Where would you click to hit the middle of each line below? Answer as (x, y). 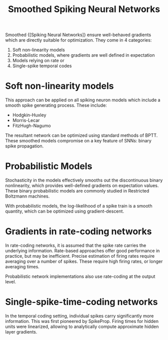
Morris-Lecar (26, 120)
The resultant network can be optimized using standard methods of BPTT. (81, 135)
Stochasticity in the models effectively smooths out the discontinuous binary (84, 180)
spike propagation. (24, 146)
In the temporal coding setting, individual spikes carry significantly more (79, 316)
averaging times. (22, 267)
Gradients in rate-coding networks (78, 231)
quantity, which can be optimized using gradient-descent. (64, 211)
